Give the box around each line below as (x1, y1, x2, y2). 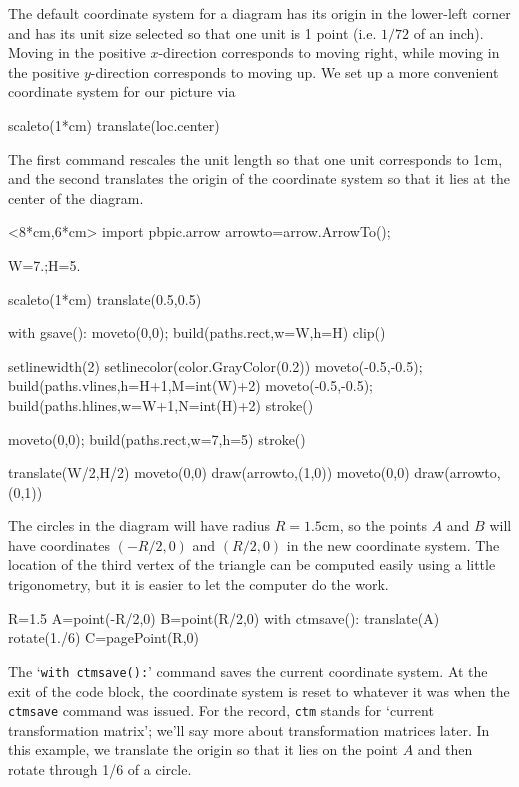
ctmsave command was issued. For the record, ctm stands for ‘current (8, 700, 434, 721)
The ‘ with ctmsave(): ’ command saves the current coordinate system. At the (8, 660, 488, 681)
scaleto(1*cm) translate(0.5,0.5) (8, 288, 202, 309)
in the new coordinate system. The (286, 534, 500, 555)
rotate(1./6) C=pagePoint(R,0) (8, 627, 200, 648)
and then (417, 739, 473, 760)
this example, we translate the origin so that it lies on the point (8, 739, 399, 760)
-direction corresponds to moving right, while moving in (158, 42, 500, 63)
